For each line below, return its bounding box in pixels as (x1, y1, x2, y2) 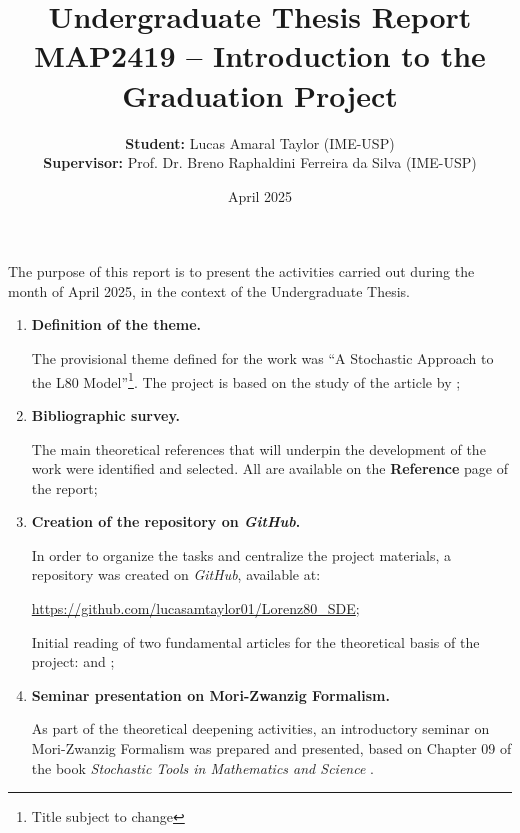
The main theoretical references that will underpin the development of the (31, 438, 486, 459)
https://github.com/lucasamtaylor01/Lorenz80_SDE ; (31, 598, 360, 619)
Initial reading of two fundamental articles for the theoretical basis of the (31, 631, 480, 652)
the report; (31, 477, 98, 498)
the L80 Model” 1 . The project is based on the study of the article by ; (31, 368, 461, 392)
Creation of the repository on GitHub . (31, 511, 301, 532)
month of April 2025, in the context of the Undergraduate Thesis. (8, 280, 411, 301)
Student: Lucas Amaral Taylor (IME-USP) (125, 132, 395, 153)
